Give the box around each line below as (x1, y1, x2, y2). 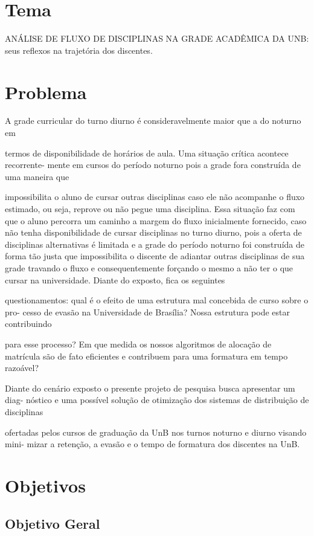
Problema (5, 79, 87, 104)
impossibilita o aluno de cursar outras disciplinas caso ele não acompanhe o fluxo (5, 190, 305, 203)
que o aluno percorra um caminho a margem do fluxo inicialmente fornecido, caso (5, 214, 307, 227)
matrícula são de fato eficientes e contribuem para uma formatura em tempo (5, 349, 288, 362)
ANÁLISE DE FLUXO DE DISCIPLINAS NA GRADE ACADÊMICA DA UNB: (5, 32, 309, 45)
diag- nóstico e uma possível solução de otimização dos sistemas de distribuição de (5, 393, 309, 406)
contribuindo (5, 317, 52, 330)
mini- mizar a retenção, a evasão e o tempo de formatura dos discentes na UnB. (5, 438, 300, 450)
